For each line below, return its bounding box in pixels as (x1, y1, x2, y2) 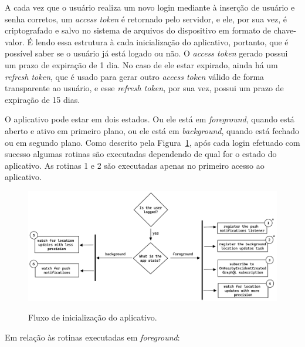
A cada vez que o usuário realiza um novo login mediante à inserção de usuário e (5, 1, 295, 13)
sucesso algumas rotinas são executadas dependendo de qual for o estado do (5, 148, 277, 160)
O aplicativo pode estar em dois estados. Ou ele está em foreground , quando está (5, 113, 294, 125)
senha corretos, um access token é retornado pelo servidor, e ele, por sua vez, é (5, 12, 287, 25)
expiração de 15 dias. (5, 93, 80, 105)
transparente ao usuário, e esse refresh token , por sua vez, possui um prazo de (5, 82, 284, 94)
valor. (5, 35, 25, 48)
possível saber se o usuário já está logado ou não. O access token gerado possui (5, 47, 288, 59)
